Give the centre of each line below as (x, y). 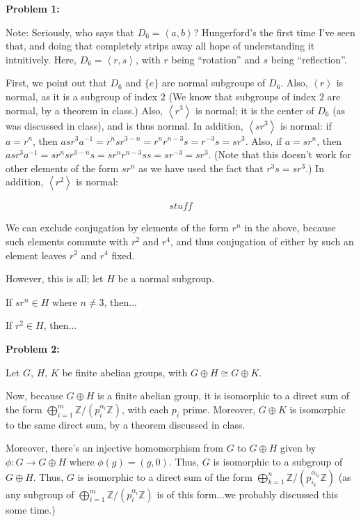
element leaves (36, 255)
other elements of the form (62, 168)
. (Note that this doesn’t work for (280, 154)
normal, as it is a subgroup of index (82, 96)
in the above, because (290, 228)
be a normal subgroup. (166, 278)
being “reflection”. (309, 59)
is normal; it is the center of (255, 110)
